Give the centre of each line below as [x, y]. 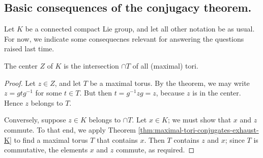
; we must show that [199, 120]
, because [170, 93]
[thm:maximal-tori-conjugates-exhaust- [198, 129]
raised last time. [29, 49]
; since [235, 139]
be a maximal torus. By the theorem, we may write [170, 83]
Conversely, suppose [35, 120]
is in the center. [217, 93]
